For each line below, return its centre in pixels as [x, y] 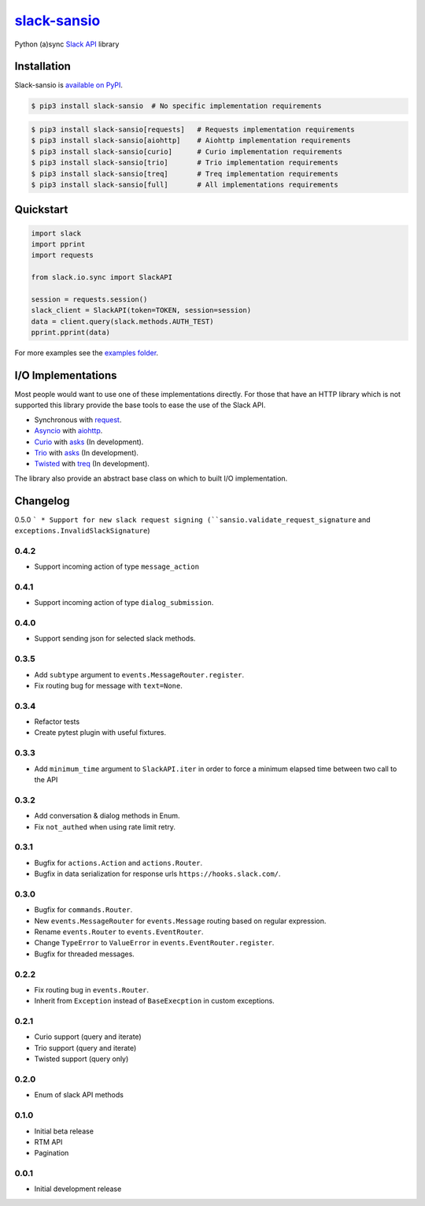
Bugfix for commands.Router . [83, 910]
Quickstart [41, 210]
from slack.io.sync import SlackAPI [102, 277]
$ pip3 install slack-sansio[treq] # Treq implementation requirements [185, 174]
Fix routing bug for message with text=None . [108, 685]
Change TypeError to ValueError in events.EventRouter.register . [154, 943]
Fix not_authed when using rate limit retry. [105, 826]
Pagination [52, 1153]
